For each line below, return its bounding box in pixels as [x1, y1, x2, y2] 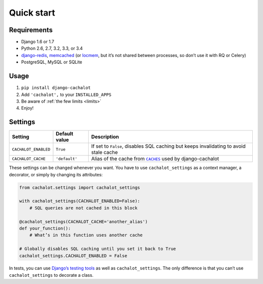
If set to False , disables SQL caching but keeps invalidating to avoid [91, 143, 246, 150]
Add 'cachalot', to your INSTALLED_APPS [21, 92, 112, 97]
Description [91, 133, 119, 140]
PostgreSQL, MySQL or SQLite [21, 59, 82, 65]
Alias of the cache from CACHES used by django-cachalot [91, 155, 219, 162]
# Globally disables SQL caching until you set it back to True [19, 246, 176, 252]
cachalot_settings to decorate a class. [9, 272, 94, 278]
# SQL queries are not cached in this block [29, 205, 138, 210]
